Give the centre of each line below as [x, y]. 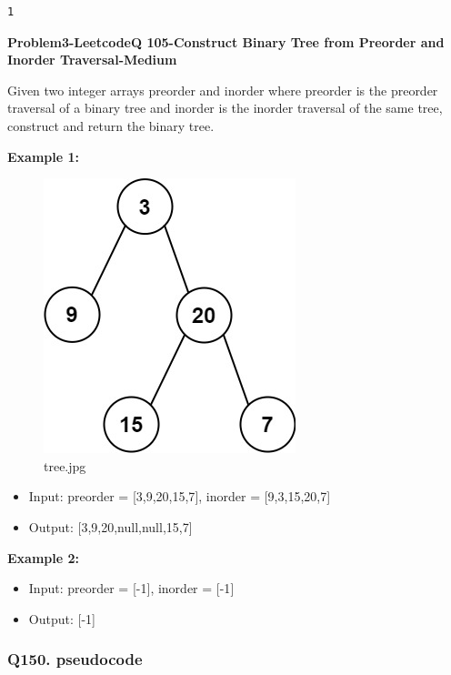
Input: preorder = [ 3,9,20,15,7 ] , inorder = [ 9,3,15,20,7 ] [180, 496]
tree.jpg [65, 465]
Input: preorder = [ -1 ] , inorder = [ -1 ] [131, 588]
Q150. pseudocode [75, 659]
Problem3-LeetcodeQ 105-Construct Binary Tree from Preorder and [226, 41]
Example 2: [43, 557]
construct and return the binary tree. [111, 125]
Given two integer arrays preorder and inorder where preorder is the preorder [223, 90]
